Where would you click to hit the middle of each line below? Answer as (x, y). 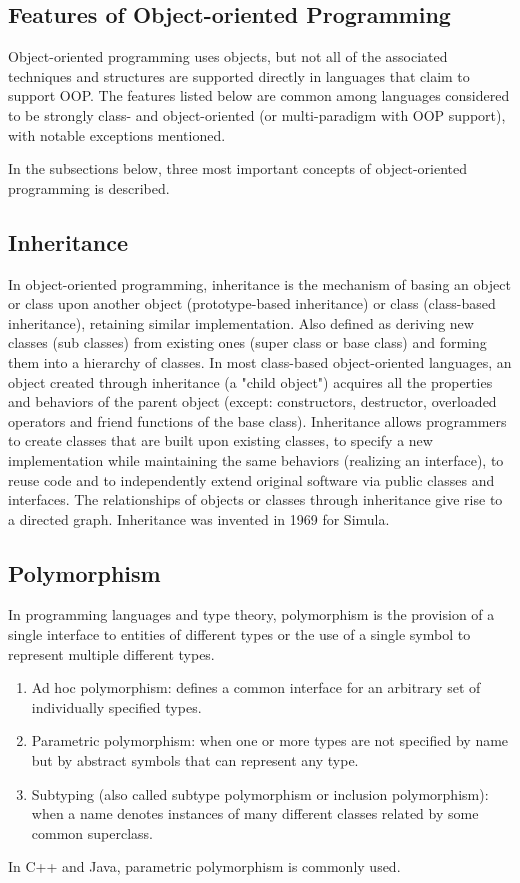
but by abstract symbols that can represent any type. (195, 760)
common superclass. (92, 832)
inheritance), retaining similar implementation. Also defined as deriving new (241, 322)
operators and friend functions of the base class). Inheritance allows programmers (257, 420)
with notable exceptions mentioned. (117, 134)
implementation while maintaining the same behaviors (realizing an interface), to (256, 459)
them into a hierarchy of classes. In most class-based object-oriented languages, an (260, 361)
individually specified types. (116, 706)
